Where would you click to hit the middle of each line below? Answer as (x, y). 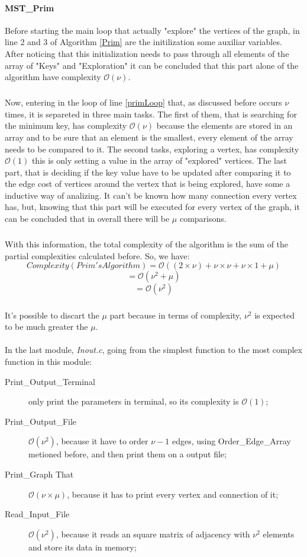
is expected (274, 315)
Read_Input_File (37, 514)
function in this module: (49, 361)
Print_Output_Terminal (50, 381)
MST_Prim (30, 7)
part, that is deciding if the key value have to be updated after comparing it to (148, 172)
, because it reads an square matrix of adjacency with (153, 534)
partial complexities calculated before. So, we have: (97, 255)
